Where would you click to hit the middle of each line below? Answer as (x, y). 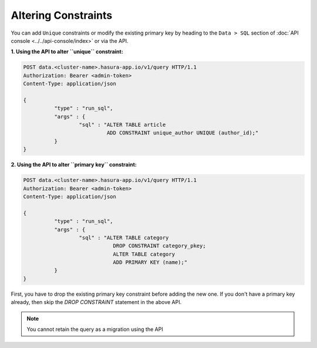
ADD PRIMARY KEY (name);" (150, 262)
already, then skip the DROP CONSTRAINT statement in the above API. (96, 302)
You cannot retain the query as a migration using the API (95, 329)
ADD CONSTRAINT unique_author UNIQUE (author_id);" (183, 133)
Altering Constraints (62, 15)
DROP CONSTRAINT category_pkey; (159, 246)
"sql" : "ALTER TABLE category (124, 237)
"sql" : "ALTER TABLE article (122, 125)
